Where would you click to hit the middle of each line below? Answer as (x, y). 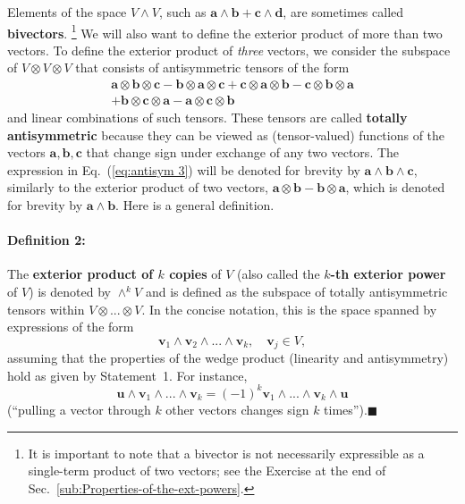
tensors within (46, 309)
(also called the (278, 274)
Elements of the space (67, 12)
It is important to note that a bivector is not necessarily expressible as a (226, 453)
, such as (182, 12)
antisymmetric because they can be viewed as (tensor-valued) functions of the (226, 134)
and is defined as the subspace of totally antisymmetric (296, 292)
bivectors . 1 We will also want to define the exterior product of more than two (225, 31)
